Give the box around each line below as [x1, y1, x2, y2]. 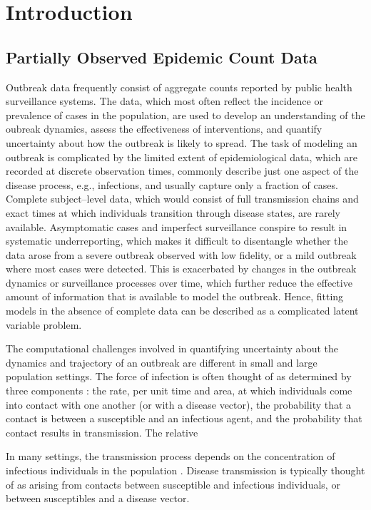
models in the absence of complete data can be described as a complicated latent [6, 303, 359, 318]
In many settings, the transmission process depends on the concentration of [6, 449, 335, 464]
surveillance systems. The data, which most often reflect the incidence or [6, 93, 323, 108]
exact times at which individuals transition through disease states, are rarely [6, 205, 340, 220]
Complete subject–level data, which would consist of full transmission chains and [6, 191, 359, 206]
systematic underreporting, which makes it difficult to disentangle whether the [6, 233, 348, 248]
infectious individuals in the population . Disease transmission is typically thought [6, 463, 365, 478]
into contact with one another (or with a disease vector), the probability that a [6, 397, 352, 412]
